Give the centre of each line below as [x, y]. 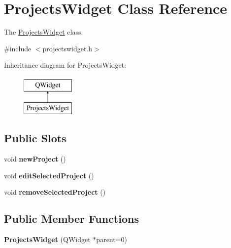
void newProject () [35, 159]
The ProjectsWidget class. [44, 32]
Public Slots [35, 138]
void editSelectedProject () [49, 175]
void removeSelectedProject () [55, 192]
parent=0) [112, 239]
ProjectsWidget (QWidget [47, 239]
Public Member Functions [71, 219]
